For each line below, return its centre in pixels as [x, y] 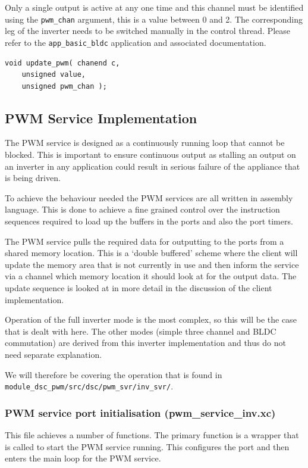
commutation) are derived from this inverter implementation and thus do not [145, 343]
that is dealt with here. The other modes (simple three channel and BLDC [141, 331]
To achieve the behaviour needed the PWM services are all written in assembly [149, 197]
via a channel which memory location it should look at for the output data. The [151, 276]
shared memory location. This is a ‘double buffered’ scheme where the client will [151, 253]
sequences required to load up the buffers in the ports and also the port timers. [149, 221]
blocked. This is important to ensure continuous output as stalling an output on [150, 155]
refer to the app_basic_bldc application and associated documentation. [136, 42]
